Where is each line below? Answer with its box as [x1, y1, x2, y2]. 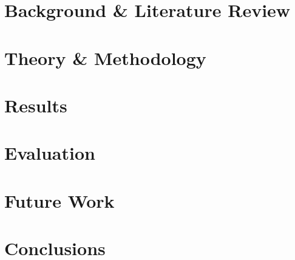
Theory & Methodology [4, 45, 206, 70]
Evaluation [4, 140, 95, 165]
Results [4, 92, 67, 117]
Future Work [4, 188, 115, 213]
